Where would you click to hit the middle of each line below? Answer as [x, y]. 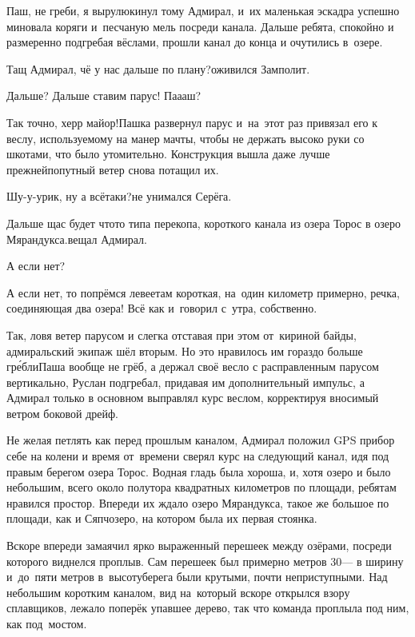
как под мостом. [47, 623]
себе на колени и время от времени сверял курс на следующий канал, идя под [198, 456]
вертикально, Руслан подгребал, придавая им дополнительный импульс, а [186, 382]
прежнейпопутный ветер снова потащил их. [113, 169]
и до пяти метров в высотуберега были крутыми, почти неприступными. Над [197, 577]
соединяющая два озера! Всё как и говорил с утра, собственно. [162, 308]
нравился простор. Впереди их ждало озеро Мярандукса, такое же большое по [198, 502]
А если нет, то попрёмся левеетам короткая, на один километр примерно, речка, [203, 292]
